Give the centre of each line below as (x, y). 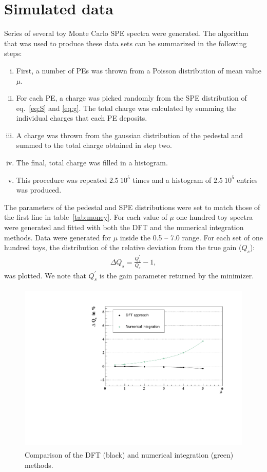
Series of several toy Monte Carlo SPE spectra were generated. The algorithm (126, 33)
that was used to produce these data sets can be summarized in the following (126, 43)
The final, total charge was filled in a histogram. (92, 163)
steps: (13, 53)
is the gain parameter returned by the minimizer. (177, 275)
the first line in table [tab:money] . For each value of (86, 217)
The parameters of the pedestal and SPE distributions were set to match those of (132, 207)
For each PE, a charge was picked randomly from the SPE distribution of (131, 98)
